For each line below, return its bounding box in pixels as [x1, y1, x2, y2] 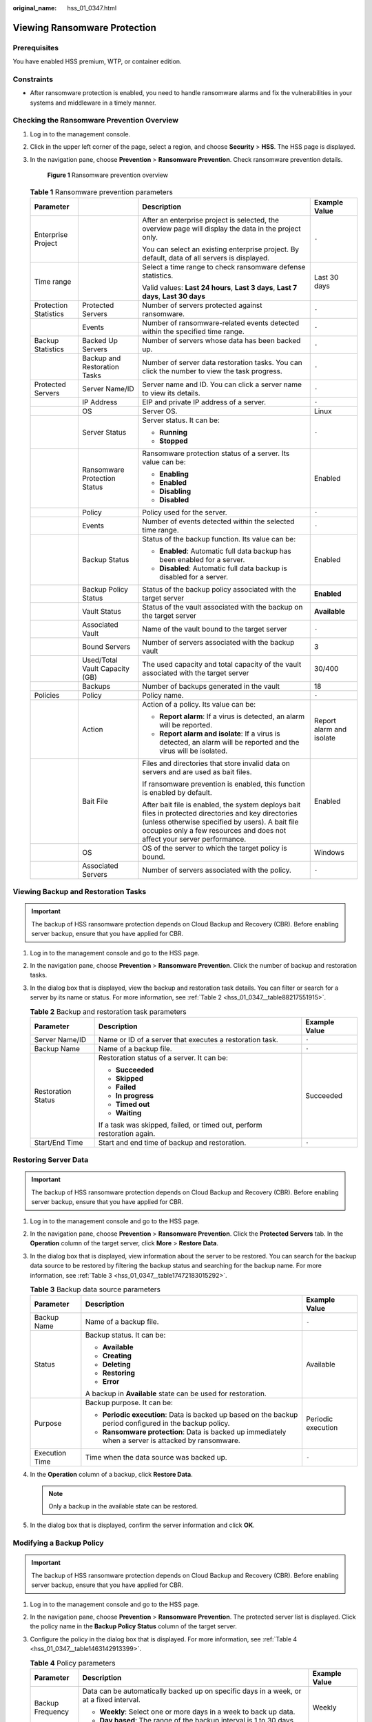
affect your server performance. [142, 834, 247, 844]
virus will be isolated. [159, 746, 228, 756]
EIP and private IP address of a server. [142, 397, 267, 406]
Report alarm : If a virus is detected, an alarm [159, 712, 305, 721]
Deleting [102, 1360, 131, 1369]
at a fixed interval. [82, 1694, 141, 1704]
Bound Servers [81, 641, 131, 651]
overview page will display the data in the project [142, 224, 301, 234]
